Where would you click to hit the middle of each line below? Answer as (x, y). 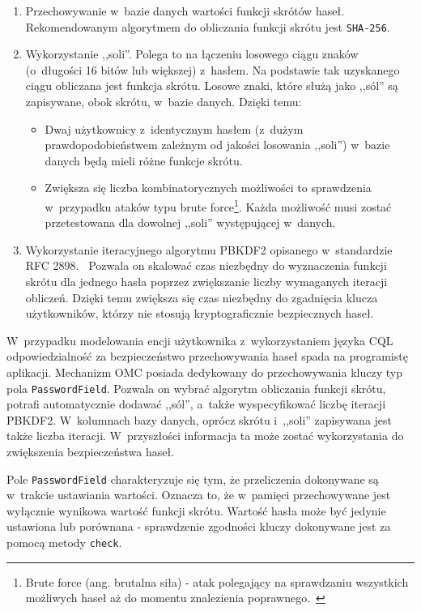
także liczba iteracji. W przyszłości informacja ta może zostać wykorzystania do (205, 436)
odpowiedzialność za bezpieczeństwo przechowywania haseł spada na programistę (207, 356)
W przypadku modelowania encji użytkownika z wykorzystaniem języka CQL (200, 340)
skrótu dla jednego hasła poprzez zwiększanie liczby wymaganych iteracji (206, 282)
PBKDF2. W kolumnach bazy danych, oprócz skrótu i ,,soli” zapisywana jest (200, 419)
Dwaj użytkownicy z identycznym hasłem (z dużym (174, 128)
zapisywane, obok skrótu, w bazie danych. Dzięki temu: (164, 102)
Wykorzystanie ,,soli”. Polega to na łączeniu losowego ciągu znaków (192, 54)
